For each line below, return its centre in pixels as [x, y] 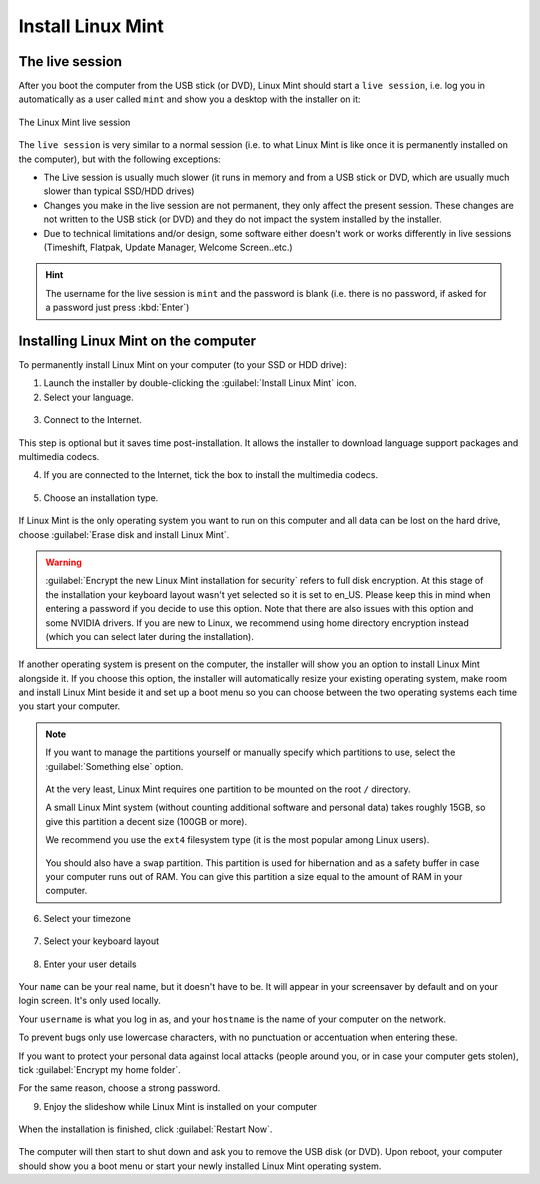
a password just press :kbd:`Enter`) [117, 307]
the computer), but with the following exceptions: [120, 159]
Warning [63, 562]
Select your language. [88, 397]
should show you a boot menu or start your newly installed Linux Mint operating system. [200, 1166]
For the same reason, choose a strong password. [119, 1088]
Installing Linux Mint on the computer [137, 340]
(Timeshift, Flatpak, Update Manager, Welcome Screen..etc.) [168, 247]
